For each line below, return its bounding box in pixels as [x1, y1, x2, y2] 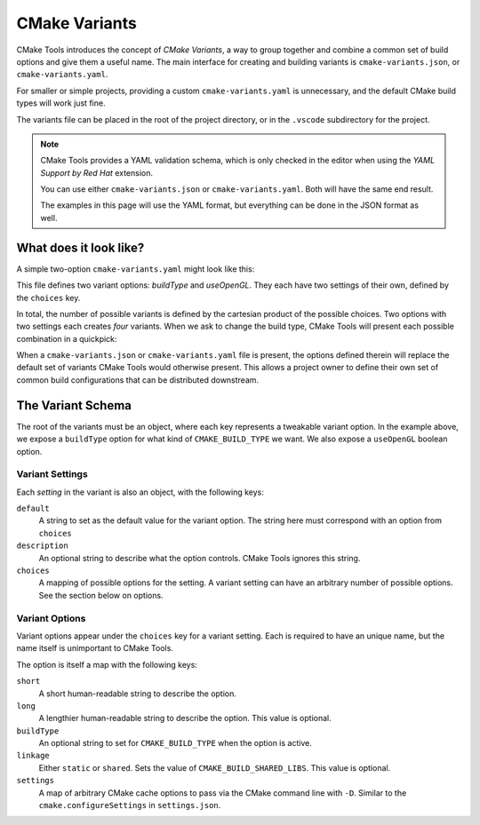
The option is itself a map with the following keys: [16, 659, 197, 670]
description [16, 541, 68, 551]
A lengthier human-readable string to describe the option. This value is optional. [38, 713, 332, 724]
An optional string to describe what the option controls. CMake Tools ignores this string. [38, 552, 361, 563]
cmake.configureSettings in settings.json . [38, 800, 221, 811]
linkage [16, 750, 51, 761]
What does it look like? [16, 240, 145, 255]
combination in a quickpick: [16, 333, 117, 344]
